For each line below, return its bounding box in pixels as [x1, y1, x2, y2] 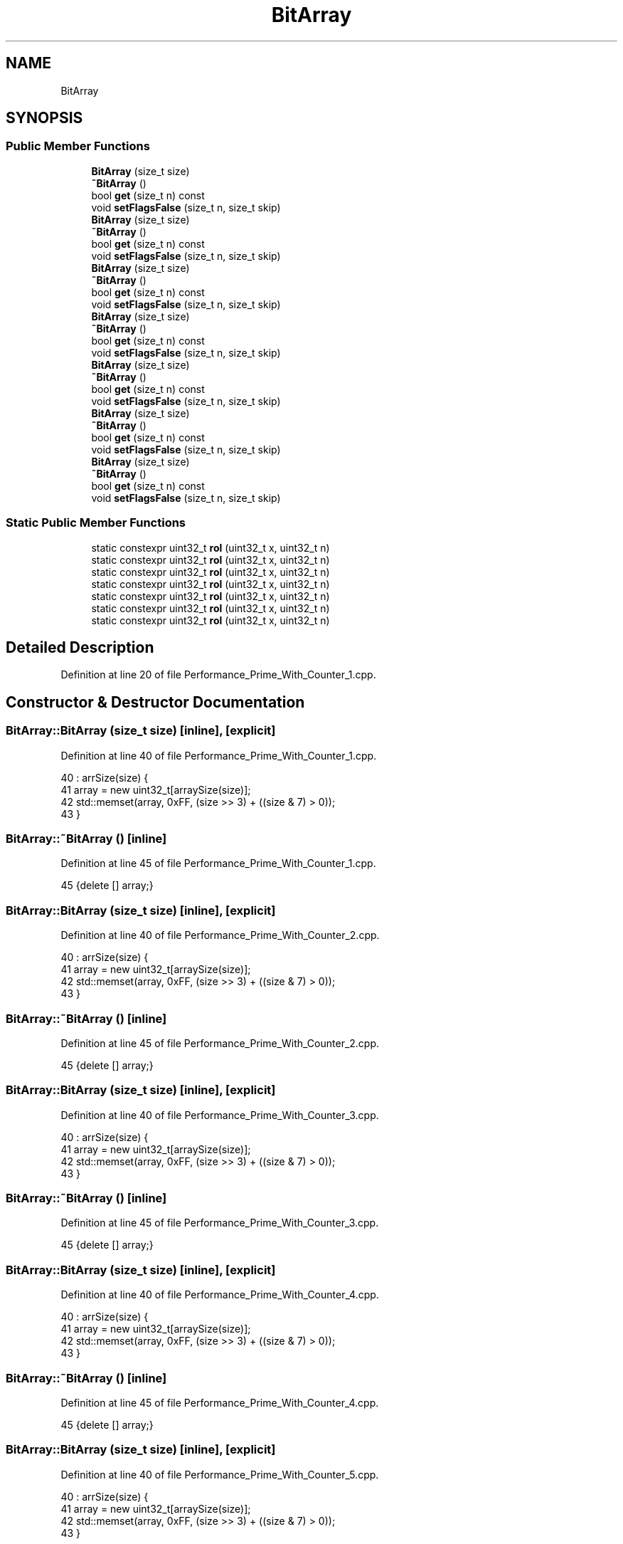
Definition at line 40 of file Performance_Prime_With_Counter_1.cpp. [60, 749, 377, 762]
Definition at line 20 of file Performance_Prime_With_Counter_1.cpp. [60, 668, 376, 681]
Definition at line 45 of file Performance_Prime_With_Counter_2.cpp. [60, 1036, 380, 1049]
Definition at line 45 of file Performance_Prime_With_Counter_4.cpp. [60, 1396, 379, 1409]
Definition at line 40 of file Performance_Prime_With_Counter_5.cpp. [60, 1468, 379, 1481]
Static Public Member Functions [6, 515, 186, 530]
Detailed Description [6, 638, 154, 656]
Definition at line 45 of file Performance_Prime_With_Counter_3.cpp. [60, 1217, 379, 1229]
